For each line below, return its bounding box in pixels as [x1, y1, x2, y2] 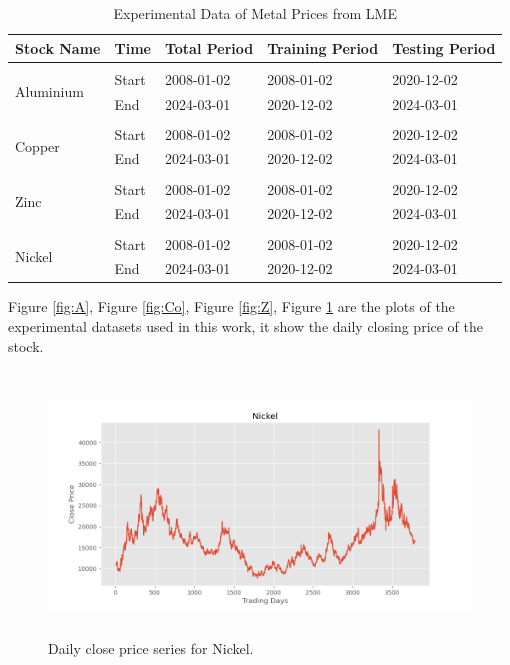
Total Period [164, 37, 254, 58]
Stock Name [15, 37, 101, 58]
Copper [15, 136, 60, 157]
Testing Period [392, 37, 496, 58]
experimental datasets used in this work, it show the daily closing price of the [8, 316, 484, 337]
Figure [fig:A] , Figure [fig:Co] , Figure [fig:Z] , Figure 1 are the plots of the [8, 296, 455, 317]
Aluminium [15, 81, 84, 102]
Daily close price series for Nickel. [48, 638, 254, 659]
